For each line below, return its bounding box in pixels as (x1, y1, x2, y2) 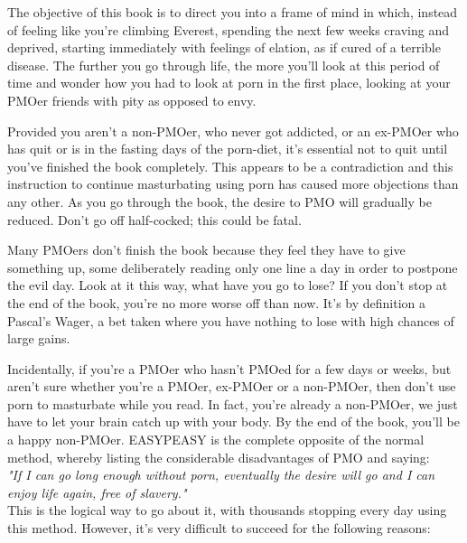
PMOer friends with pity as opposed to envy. (7, 90, 257, 109)
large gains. (7, 329, 70, 348)
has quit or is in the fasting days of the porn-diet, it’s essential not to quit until (7, 139, 448, 158)
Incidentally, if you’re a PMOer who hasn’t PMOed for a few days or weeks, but (7, 359, 452, 378)
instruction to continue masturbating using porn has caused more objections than (7, 174, 459, 193)
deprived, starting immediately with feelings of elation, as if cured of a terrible (7, 38, 441, 57)
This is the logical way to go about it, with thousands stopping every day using (7, 501, 447, 520)
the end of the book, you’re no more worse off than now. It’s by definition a (7, 293, 426, 312)
